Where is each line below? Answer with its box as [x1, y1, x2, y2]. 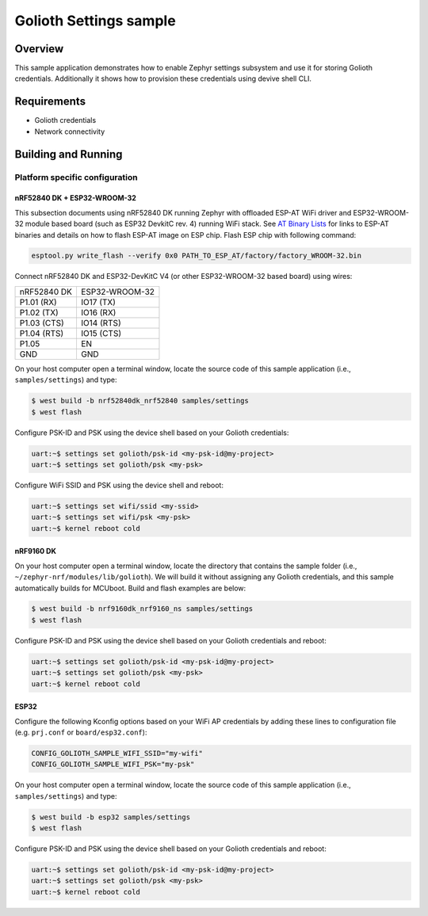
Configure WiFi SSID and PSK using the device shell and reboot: [14, 480, 224, 490]
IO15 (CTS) [80, 327, 122, 338]
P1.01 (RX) [19, 296, 57, 307]
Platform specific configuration [14, 171, 138, 182]
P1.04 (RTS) [19, 327, 64, 338]
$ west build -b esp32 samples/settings [31, 812, 190, 822]
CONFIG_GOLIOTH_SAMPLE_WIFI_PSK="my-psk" [31, 760, 195, 769]
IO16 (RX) [80, 307, 117, 318]
